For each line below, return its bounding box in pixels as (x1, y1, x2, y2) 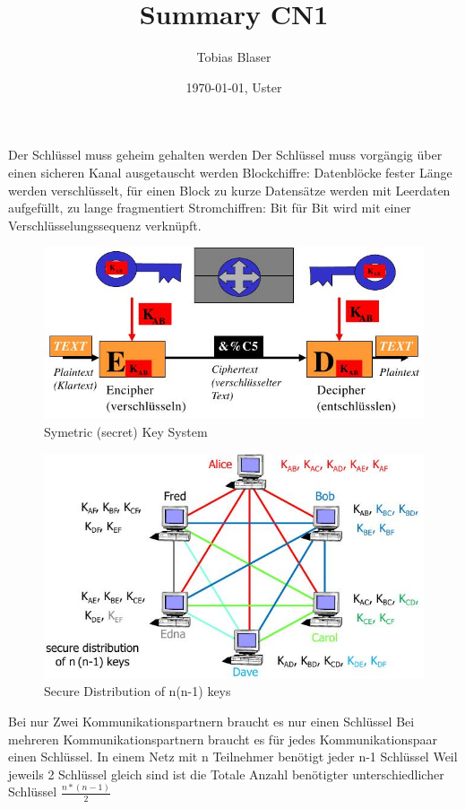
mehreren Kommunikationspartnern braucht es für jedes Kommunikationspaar (8, 729, 437, 748)
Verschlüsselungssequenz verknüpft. (8, 215, 202, 234)
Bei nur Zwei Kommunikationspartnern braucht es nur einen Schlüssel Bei (8, 712, 415, 731)
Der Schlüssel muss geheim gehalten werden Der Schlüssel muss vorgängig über (8, 145, 443, 164)
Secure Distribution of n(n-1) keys (44, 682, 231, 700)
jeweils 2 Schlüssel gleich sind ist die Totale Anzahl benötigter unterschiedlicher (8, 764, 444, 783)
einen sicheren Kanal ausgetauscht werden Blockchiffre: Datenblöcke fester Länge (8, 162, 452, 181)
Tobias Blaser (196, 48, 271, 66)
